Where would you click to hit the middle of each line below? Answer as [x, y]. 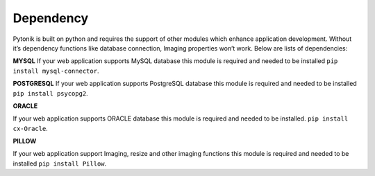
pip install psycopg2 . [50, 93]
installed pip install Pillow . [60, 164]
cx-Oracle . [30, 128]
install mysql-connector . [56, 71]
